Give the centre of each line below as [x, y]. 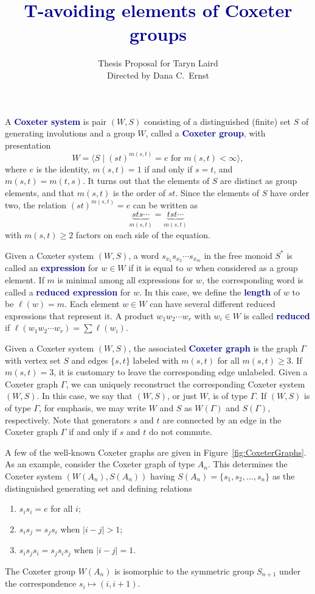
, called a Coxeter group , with [206, 133]
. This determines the [247, 464]
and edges [90, 360]
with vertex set [33, 360]
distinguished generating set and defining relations [99, 488]
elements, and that [40, 192]
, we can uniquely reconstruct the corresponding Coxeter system [185, 384]
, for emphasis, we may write [93, 407]
